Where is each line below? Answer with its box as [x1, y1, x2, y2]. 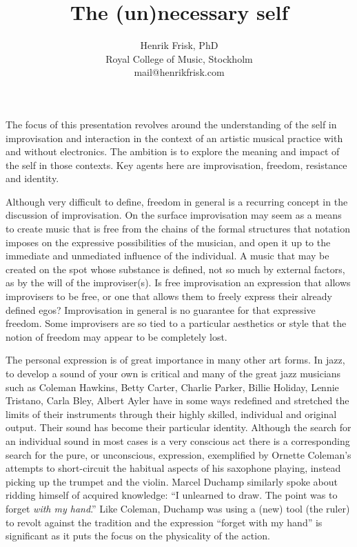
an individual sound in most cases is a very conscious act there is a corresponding [6, 433, 350, 448]
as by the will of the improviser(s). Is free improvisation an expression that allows [6, 275, 351, 290]
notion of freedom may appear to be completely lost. [6, 329, 227, 344]
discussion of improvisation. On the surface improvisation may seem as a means [6, 208, 342, 222]
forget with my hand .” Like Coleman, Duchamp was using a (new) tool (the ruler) [6, 501, 350, 515]
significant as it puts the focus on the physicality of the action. [6, 528, 270, 543]
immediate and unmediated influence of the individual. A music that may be [6, 248, 329, 263]
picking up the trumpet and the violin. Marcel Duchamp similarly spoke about [6, 474, 338, 488]
